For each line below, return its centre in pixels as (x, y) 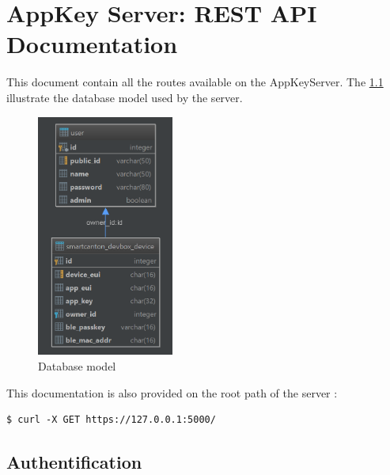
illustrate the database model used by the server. (125, 97)
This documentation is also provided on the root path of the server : (172, 392)
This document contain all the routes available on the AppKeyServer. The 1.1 (195, 82)
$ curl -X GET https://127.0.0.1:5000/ (111, 420)
